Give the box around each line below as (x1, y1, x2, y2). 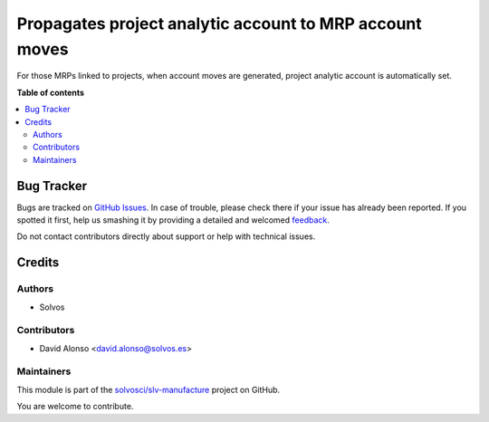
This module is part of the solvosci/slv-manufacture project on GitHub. (16, 384, 281, 395)
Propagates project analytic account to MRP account (16, 14, 423, 34)
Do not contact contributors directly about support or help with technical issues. (16, 231, 316, 242)
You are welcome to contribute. (16, 401, 134, 412)
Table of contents (16, 87, 85, 98)
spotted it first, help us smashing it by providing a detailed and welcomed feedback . (16, 214, 331, 225)
